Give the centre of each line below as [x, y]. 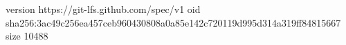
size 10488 [27, 36]
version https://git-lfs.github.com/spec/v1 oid [103, 9]
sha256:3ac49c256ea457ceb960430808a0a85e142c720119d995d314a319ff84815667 [173, 22]
